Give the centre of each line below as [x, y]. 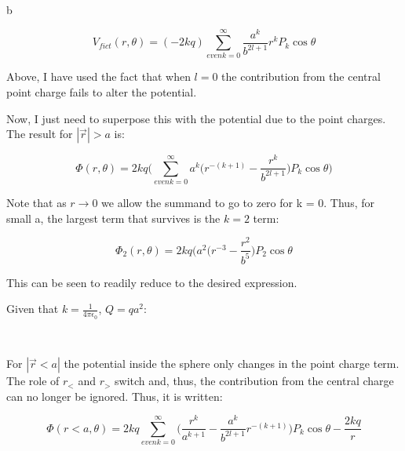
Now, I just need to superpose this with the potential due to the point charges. [196, 118]
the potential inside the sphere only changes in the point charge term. [232, 364]
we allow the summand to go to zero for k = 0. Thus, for [238, 203]
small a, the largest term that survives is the [113, 218]
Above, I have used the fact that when [99, 76]
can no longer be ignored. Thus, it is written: [115, 396]
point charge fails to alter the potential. [102, 92]
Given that [33, 309]
